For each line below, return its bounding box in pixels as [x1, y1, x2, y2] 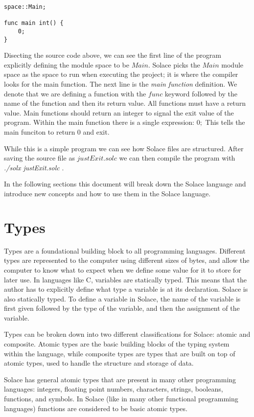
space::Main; [4, 3, 46, 10]
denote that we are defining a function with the [4, 88, 146, 98]
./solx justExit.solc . [4, 162, 64, 172]
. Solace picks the [148, 59, 200, 69]
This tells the [205, 117, 245, 127]
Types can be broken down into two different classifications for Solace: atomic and [4, 329, 251, 339]
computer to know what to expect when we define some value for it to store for [4, 264, 241, 275]
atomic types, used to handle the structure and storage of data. [4, 358, 194, 368]
